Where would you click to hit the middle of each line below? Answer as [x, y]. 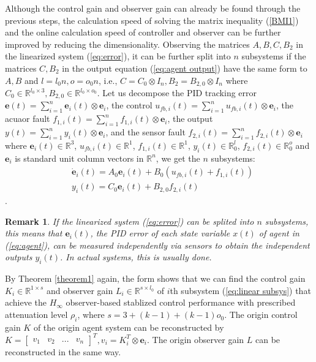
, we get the [178, 158]
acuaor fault [28, 119]
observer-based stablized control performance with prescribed [181, 302]
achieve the [26, 302]
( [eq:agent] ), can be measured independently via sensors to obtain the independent [157, 245]
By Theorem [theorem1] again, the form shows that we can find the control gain [155, 278]
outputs [19, 257]
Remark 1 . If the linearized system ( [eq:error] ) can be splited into [130, 221]
